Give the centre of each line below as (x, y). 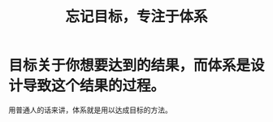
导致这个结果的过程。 (94, 86)
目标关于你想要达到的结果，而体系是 (130, 65)
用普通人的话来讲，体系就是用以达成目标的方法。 (90, 110)
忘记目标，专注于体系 (136, 17)
